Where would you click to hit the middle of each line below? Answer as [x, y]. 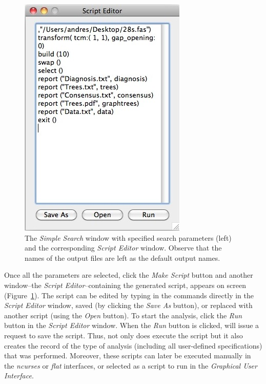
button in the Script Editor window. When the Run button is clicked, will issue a [132, 325]
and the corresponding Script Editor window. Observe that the [123, 248]
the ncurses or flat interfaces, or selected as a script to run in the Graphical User [131, 365]
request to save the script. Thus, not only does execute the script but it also [124, 335]
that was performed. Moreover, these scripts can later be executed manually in [128, 356]
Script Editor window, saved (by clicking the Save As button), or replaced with [128, 305]
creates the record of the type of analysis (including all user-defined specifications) [133, 345]
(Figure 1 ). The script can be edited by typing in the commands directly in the [129, 295]
